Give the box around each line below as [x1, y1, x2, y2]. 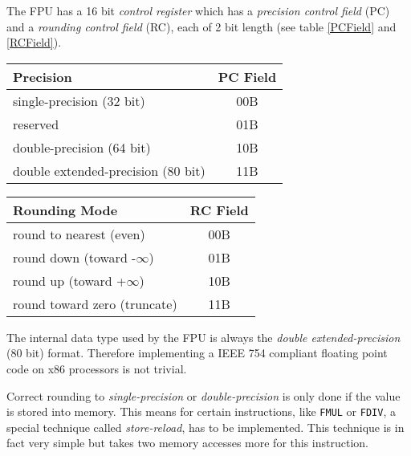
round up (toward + [13, 271, 127, 290]
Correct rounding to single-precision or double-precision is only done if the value [6, 387, 401, 404]
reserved [13, 114, 59, 133]
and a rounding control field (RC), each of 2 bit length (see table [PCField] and [6, 18, 397, 35]
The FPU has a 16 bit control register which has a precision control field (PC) [6, 2, 390, 18]
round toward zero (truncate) [13, 294, 177, 313]
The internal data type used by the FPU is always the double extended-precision [6, 328, 401, 345]
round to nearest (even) [13, 224, 145, 243]
